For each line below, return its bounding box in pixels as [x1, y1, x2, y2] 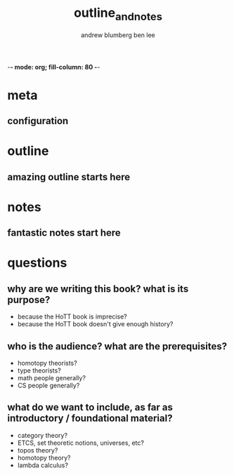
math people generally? [17, 374, 86, 382]
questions [7, 255, 67, 271]
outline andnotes [73, 5, 163, 23]
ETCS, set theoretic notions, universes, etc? [17, 439, 144, 447]
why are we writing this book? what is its [7, 283, 189, 295]
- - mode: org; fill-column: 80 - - [7, 62, 100, 71]
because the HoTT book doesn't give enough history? [17, 320, 174, 328]
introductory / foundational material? [7, 413, 173, 424]
